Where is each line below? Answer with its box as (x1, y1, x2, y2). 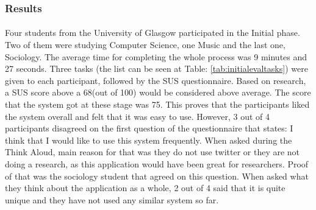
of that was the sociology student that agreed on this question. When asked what (5, 169, 309, 182)
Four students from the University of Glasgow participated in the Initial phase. (5, 26, 300, 39)
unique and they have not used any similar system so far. (5, 193, 219, 206)
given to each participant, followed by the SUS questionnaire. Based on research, (5, 74, 306, 86)
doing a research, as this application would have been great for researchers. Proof (5, 157, 309, 170)
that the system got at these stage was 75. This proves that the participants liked (5, 98, 310, 110)
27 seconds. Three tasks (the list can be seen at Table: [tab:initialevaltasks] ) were (5, 62, 308, 75)
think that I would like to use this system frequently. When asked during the (5, 133, 292, 146)
